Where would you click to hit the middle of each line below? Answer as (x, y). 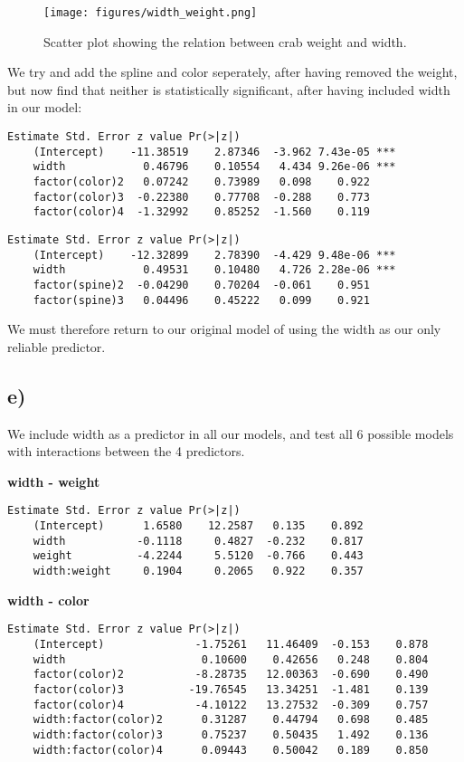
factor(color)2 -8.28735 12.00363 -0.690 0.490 (231, 675)
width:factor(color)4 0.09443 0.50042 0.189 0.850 (231, 750)
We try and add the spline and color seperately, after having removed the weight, (232, 72)
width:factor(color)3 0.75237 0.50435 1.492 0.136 (231, 734)
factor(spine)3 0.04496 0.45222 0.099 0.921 (201, 300)
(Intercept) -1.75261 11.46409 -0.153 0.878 (231, 644)
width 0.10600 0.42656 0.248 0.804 (231, 659)
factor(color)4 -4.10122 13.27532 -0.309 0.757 (231, 705)
